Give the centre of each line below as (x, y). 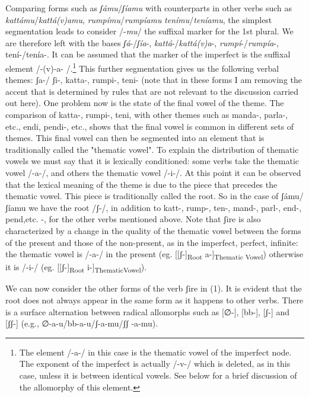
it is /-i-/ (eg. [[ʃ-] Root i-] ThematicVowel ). (76, 268)
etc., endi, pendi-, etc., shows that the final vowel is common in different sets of (150, 126)
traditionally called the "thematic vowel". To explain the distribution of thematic (152, 149)
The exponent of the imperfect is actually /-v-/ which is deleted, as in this (155, 364)
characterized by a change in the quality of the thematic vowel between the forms (153, 230)
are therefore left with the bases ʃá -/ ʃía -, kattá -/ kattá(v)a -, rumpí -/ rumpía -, (142, 42)
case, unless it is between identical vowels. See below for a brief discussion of (158, 375)
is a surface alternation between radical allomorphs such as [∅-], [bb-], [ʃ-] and (148, 311)
